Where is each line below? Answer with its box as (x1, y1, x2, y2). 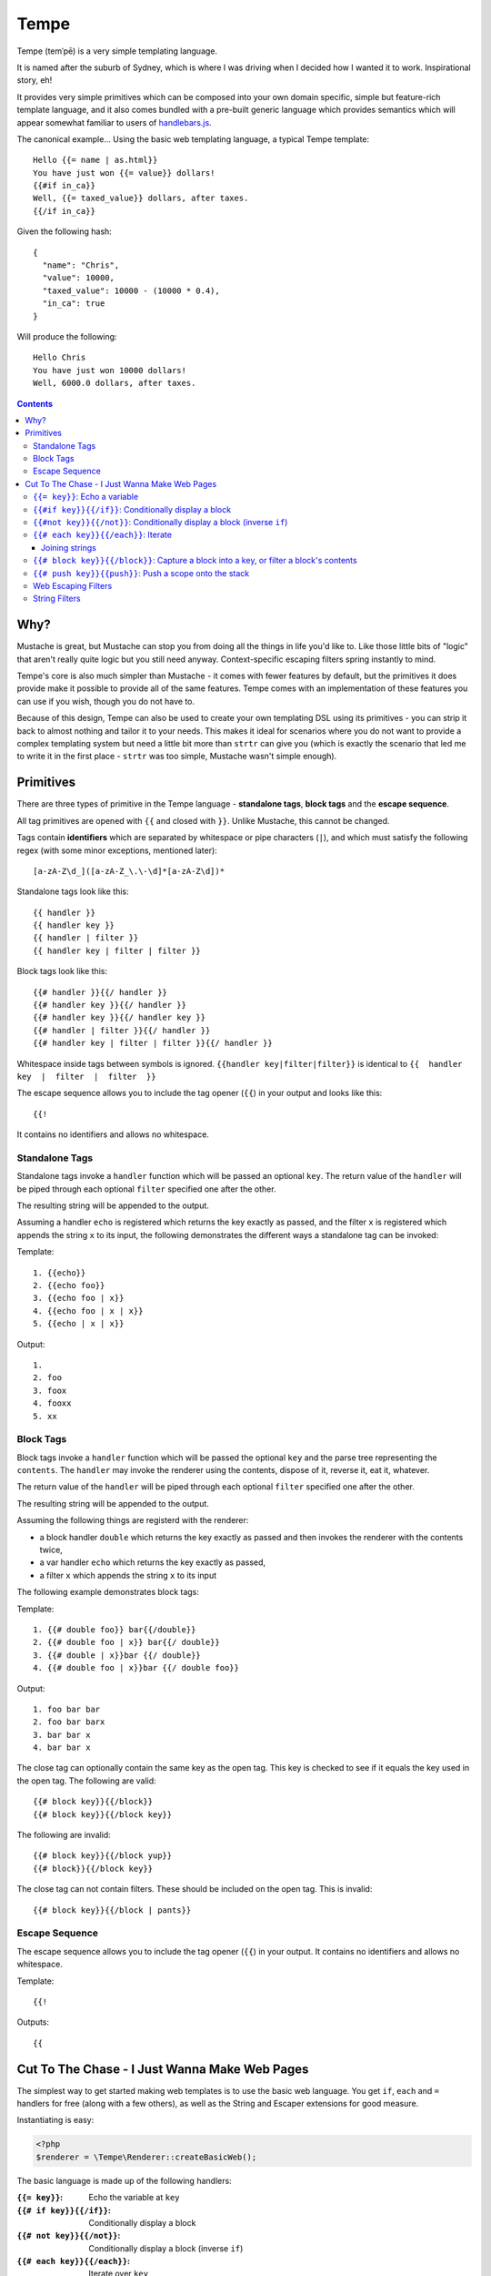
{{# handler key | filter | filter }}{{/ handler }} (33, 1038, 273, 1049)
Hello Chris (33, 352, 86, 363)
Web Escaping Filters (33, 581, 113, 591)
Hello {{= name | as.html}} (33, 155, 158, 166)
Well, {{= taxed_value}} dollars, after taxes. (33, 193, 249, 204)
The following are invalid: (16, 1830, 111, 1841)
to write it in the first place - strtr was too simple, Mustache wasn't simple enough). (16, 751, 337, 762)
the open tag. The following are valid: (16, 1775, 156, 1786)
